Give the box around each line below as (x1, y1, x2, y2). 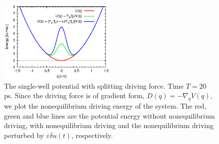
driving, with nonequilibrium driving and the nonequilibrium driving (4, 120, 214, 131)
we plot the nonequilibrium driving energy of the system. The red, (4, 100, 207, 111)
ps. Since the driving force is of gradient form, (4, 90, 145, 101)
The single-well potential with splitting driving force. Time (4, 80, 184, 91)
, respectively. (71, 130, 113, 140)
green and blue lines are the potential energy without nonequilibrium (4, 110, 215, 121)
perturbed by (4, 130, 44, 140)
